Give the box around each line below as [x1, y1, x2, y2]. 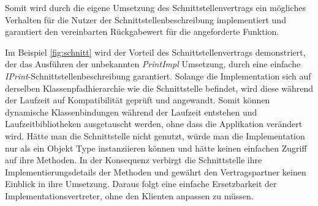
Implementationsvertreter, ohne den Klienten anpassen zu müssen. [5, 189, 254, 202]
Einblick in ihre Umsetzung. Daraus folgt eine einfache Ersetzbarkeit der [5, 177, 277, 190]
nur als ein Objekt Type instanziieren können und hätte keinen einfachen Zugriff [5, 141, 307, 154]
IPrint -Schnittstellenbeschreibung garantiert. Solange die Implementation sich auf [5, 69, 311, 82]
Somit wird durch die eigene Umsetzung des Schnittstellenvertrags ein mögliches [5, 1, 306, 13]
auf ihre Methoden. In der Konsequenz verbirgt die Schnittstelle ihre [5, 153, 262, 166]
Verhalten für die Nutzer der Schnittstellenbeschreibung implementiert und [5, 13, 286, 26]
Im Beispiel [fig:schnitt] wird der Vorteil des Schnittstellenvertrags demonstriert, [5, 45, 306, 58]
